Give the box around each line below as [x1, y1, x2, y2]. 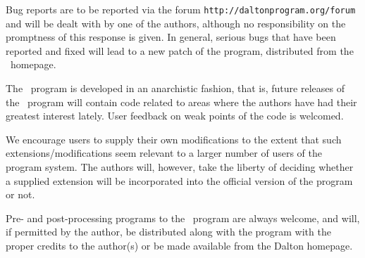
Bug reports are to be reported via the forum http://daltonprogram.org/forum [6, 2, 356, 16]
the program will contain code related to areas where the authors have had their [6, 94, 357, 109]
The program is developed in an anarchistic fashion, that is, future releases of [6, 81, 345, 96]
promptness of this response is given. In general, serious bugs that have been [6, 30, 336, 44]
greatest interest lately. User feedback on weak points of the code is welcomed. [6, 108, 344, 123]
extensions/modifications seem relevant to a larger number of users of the [6, 146, 323, 160]
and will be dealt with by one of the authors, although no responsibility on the [6, 15, 346, 30]
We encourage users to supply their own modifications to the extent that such [6, 131, 342, 146]
